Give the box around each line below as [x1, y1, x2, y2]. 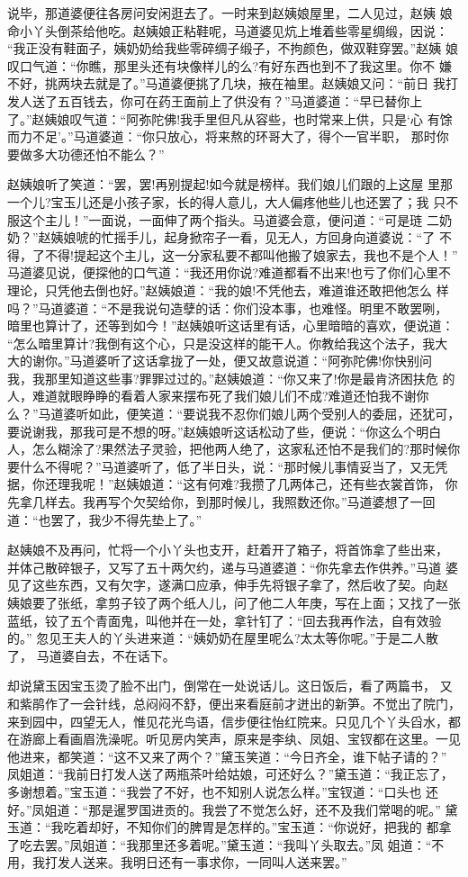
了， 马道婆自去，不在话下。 [7, 646, 175, 665]
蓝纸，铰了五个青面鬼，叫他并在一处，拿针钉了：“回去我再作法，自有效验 [7, 610, 442, 629]
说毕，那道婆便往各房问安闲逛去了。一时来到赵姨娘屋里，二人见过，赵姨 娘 [7, 4, 453, 22]
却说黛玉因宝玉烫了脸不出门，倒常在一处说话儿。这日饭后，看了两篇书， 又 [7, 676, 453, 695]
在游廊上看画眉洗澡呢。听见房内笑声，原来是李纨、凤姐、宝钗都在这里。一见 [7, 729, 461, 748]
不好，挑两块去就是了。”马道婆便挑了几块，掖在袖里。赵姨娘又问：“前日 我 [7, 74, 445, 93]
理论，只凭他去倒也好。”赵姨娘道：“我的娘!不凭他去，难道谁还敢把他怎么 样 [7, 280, 449, 299]
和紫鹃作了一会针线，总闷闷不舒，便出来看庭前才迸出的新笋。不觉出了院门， [7, 693, 461, 712]
